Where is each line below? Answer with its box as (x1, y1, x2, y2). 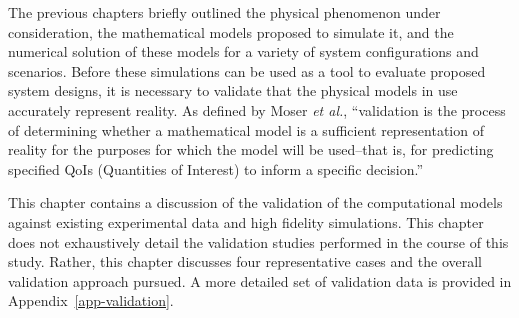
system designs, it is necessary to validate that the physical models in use (8, 80, 458, 101)
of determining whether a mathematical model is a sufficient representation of (8, 119, 484, 140)
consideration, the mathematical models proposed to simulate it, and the (8, 21, 454, 42)
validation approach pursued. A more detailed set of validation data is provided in (8, 270, 512, 291)
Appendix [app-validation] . (8, 290, 174, 311)
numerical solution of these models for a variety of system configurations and (8, 41, 479, 62)
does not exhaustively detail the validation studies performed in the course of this (8, 231, 509, 252)
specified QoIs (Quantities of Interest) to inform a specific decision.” (8, 158, 424, 179)
